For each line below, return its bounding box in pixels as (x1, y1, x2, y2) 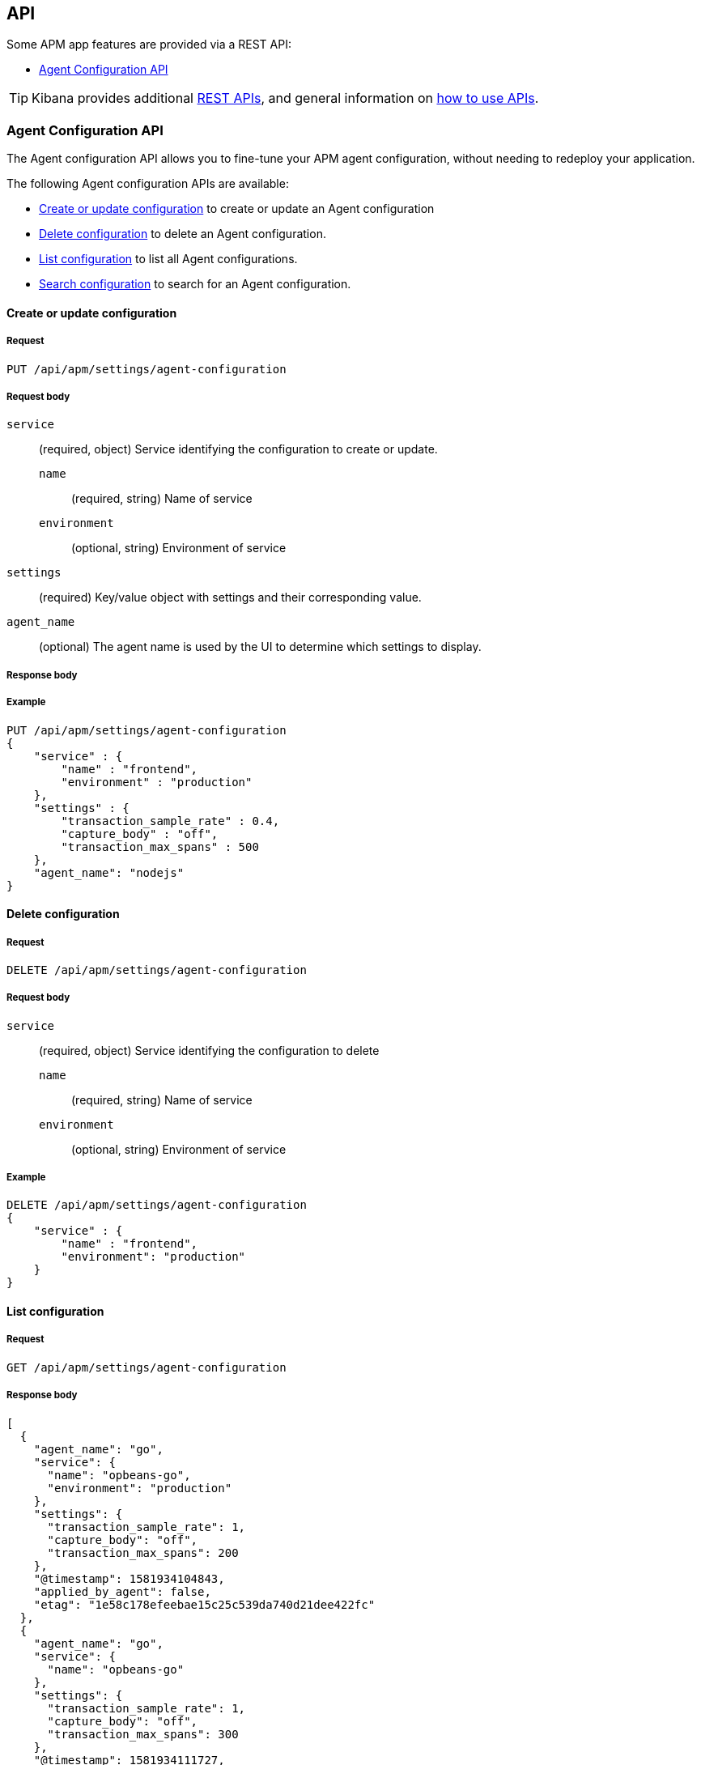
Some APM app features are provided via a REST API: (6, 37, 291, 52)
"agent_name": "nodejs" (33, 865, 185, 879)
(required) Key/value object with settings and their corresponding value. (39, 590, 422, 605)
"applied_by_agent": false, (33, 1584, 211, 1598)
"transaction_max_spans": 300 (47, 1727, 239, 1741)
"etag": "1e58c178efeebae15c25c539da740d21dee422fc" (33, 1597, 376, 1611)
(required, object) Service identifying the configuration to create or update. (39, 442, 438, 457)
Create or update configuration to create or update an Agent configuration (39, 202, 435, 216)
